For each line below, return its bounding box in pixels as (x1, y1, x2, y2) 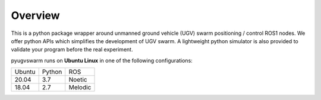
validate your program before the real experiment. (11, 46, 133, 53)
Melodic (68, 83, 92, 92)
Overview (11, 9, 60, 22)
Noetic (68, 76, 87, 84)
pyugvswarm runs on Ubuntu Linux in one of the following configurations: (11, 57, 193, 64)
